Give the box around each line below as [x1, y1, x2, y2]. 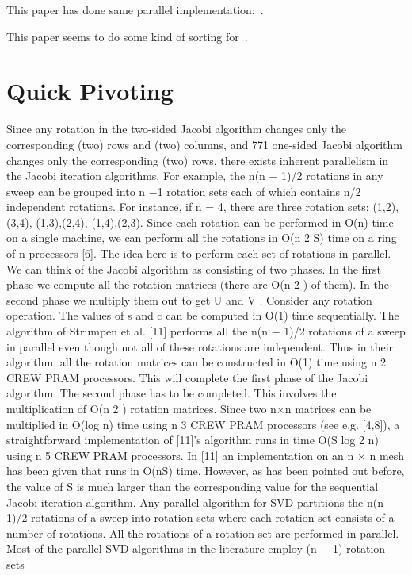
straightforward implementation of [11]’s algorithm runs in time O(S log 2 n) [6, 431, 379, 448]
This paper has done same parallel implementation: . [6, 2, 264, 17]
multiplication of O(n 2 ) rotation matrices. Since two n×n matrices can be [6, 401, 372, 416]
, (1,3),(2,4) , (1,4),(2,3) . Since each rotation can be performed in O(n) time [29, 213, 394, 230]
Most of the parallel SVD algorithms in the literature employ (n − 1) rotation [6, 540, 386, 557]
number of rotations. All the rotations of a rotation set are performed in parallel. [6, 524, 399, 541]
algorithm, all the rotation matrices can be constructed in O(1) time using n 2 [6, 354, 387, 370]
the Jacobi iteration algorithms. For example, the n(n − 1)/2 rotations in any [6, 167, 383, 184]
